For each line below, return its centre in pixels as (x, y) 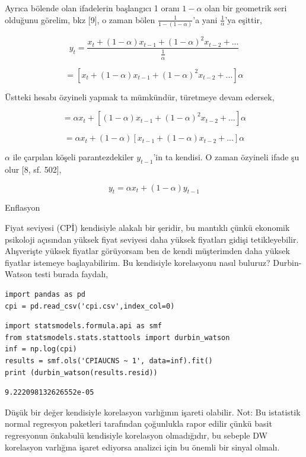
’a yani (205, 19)
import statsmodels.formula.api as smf (83, 326)
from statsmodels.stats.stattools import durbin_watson (117, 337)
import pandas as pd (45, 294)
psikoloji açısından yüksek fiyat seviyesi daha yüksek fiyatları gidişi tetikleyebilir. (152, 239)
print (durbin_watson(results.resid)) (81, 372)
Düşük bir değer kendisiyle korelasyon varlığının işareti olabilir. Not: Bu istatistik (153, 412)
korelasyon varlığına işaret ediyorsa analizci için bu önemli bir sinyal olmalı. (142, 447)
